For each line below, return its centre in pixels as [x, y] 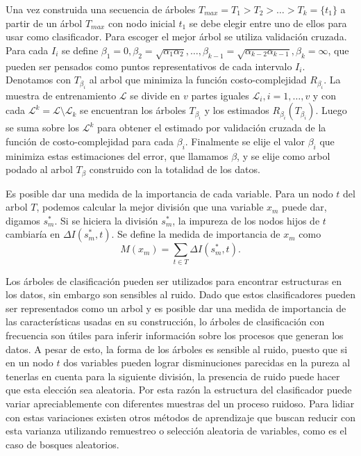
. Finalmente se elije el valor [245, 141]
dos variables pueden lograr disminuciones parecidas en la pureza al [207, 363]
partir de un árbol [44, 23]
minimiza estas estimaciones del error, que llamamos [117, 155]
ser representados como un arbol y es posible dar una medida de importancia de [176, 308]
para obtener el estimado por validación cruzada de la [212, 128]
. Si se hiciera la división [106, 220]
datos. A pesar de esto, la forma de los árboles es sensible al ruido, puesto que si [177, 349]
